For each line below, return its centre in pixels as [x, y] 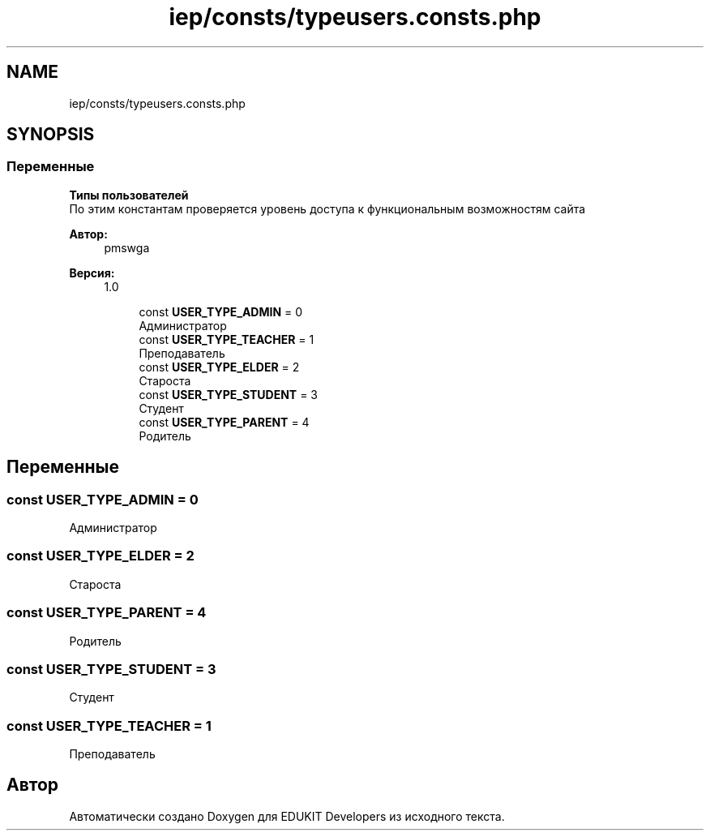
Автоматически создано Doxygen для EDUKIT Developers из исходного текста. [287, 816]
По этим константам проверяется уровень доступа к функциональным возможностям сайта [327, 208]
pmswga [127, 247]
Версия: [92, 273]
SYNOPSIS [51, 135]
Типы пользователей [129, 195]
